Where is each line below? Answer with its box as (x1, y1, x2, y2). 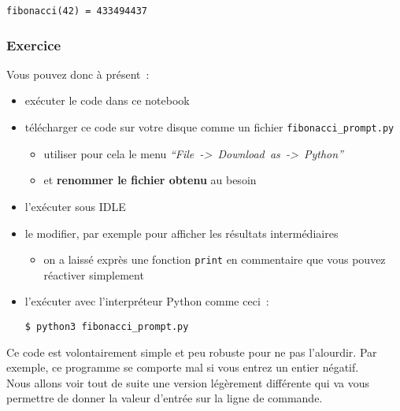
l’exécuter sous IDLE (24, 198, 126, 214)
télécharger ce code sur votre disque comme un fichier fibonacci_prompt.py (24, 119, 394, 135)
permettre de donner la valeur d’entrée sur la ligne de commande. (6, 390, 323, 406)
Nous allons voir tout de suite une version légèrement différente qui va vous (6, 374, 369, 391)
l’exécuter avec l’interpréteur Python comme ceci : (24, 293, 269, 309)
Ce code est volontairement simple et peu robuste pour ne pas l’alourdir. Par (6, 343, 377, 360)
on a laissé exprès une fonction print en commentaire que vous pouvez (43, 251, 386, 268)
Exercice (6, 35, 61, 54)
